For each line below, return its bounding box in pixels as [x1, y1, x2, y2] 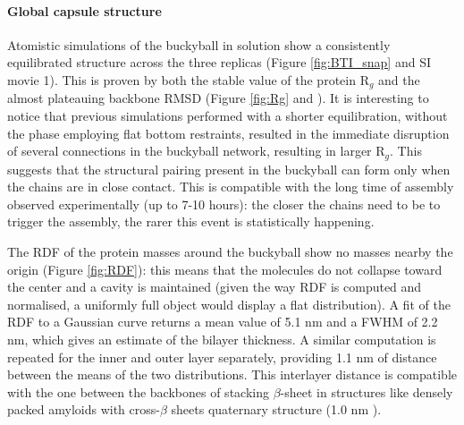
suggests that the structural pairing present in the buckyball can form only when [7, 159, 451, 178]
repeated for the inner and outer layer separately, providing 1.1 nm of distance [7, 347, 437, 366]
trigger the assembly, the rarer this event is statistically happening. [7, 212, 375, 231]
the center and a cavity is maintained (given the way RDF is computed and [7, 277, 422, 296]
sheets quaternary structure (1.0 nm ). [171, 400, 382, 419]
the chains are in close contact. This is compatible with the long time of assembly [7, 177, 454, 196]
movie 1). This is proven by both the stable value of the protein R [7, 70, 369, 89]
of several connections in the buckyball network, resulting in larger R [7, 141, 385, 160]
